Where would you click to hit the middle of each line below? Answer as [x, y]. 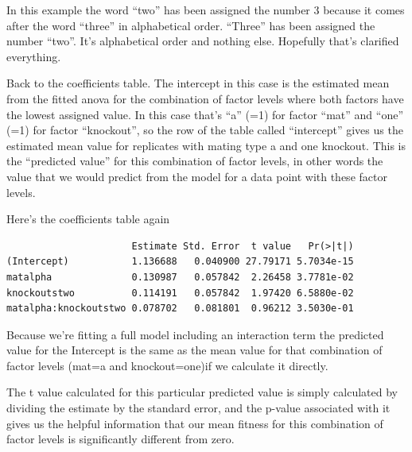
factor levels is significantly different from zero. [120, 439]
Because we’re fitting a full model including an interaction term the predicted [195, 334]
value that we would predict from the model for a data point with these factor [197, 176]
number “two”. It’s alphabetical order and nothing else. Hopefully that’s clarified [203, 41]
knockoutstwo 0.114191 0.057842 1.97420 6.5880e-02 [180, 293]
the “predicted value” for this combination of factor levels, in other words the [195, 161]
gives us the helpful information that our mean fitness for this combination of [195, 423]
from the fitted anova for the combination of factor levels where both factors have [205, 98]
